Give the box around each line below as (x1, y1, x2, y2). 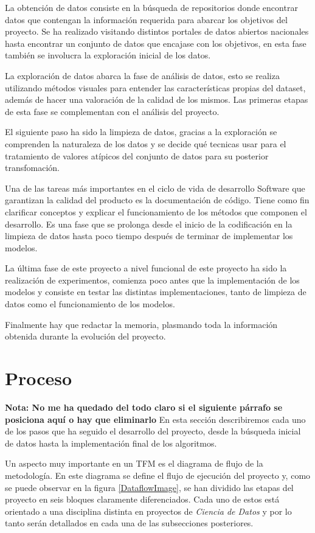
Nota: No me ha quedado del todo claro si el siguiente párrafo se (5, 400, 283, 413)
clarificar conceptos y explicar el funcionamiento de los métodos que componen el (5, 205, 307, 218)
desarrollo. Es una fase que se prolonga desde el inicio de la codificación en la (5, 217, 292, 230)
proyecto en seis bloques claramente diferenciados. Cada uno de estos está (5, 493, 280, 506)
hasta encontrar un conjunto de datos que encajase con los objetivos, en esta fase (5, 37, 306, 49)
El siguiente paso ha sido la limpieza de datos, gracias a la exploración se (5, 125, 277, 138)
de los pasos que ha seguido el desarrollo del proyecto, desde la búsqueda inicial (5, 425, 301, 437)
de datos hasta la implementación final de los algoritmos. (5, 436, 217, 449)
